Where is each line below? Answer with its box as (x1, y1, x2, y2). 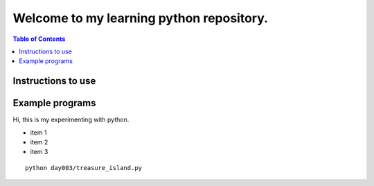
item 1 (30, 128, 47, 137)
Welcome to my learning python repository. (12, 10, 269, 26)
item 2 (30, 138, 48, 146)
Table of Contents (12, 35, 66, 43)
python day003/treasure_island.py (25, 164, 142, 171)
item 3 (30, 148, 48, 156)
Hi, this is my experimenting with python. (12, 115, 130, 124)
